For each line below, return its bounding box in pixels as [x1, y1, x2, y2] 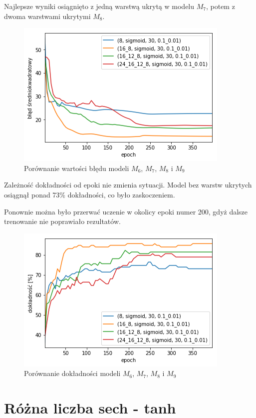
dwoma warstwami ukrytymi [4, 10, 91, 21]
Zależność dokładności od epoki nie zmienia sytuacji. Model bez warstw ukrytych [4, 179, 252, 190]
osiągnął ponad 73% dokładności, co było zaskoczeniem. [4, 189, 175, 199]
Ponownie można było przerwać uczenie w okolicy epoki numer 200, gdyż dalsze [4, 206, 248, 216]
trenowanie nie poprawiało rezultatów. [4, 216, 121, 226]
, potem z [206, 1, 235, 11]
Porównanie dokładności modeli [24, 368, 121, 378]
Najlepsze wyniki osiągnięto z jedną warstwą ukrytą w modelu [4, 1, 195, 11]
